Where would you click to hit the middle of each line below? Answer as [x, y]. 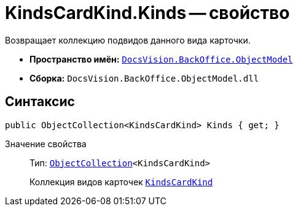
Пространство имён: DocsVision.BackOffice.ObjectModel [161, 59]
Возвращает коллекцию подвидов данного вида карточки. [128, 40]
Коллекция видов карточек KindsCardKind [121, 182]
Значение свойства [46, 144]
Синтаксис [40, 102]
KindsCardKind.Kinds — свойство [147, 13]
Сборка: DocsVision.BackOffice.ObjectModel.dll [144, 78]
